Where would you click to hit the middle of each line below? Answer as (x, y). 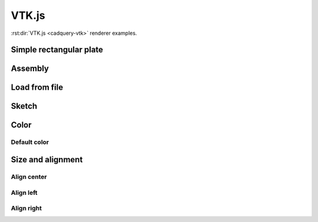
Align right (26, 208)
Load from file (37, 88)
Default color (30, 142)
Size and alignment (47, 160)
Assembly (30, 69)
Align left (24, 192)
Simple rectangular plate (57, 50)
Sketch (24, 106)
